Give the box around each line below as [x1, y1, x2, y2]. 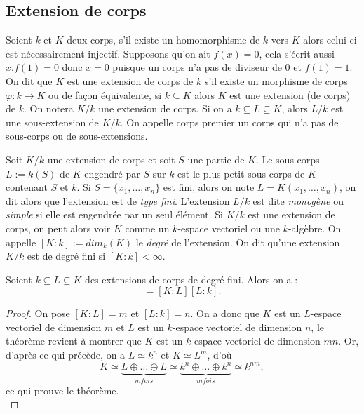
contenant [6, 180, 48, 194]
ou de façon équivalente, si [48, 87, 162, 102]
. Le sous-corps [255, 152, 320, 166]
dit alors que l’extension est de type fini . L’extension [6, 193, 230, 208]
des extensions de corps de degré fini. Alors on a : [85, 272, 298, 286]
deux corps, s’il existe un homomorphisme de [67, 32, 260, 47]
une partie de [187, 152, 245, 166]
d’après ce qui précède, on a [6, 347, 126, 362]
